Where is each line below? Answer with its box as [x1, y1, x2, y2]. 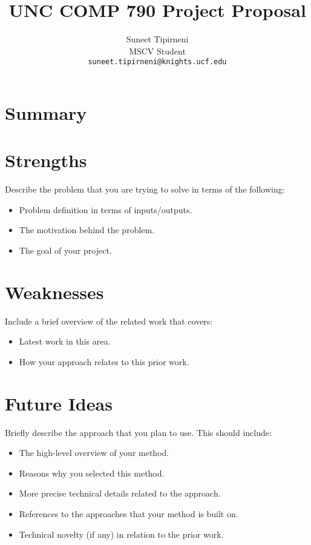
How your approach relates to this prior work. [19, 355, 189, 368]
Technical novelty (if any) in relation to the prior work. [19, 527, 224, 540]
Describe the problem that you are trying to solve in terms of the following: [5, 183, 285, 196]
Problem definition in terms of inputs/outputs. [19, 203, 192, 216]
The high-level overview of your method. [19, 446, 169, 459]
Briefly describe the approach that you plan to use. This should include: [5, 426, 272, 438]
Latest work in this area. [19, 335, 111, 348]
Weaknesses [5, 279, 104, 304]
